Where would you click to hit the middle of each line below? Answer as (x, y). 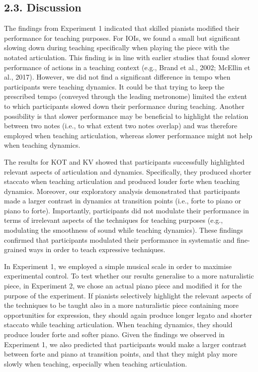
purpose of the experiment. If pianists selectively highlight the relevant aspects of (128, 295)
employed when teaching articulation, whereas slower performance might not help (128, 135)
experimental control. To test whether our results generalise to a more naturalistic (129, 276)
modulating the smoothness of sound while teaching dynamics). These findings (124, 230)
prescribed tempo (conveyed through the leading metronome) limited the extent (126, 96)
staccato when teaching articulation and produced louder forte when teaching (122, 181)
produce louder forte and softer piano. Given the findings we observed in (114, 334)
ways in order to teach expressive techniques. (97, 249)
